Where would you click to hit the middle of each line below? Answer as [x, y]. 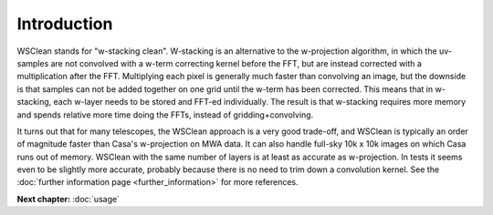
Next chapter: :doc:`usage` [68, 199]
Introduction [65, 24]
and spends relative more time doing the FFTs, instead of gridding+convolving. [165, 115]
